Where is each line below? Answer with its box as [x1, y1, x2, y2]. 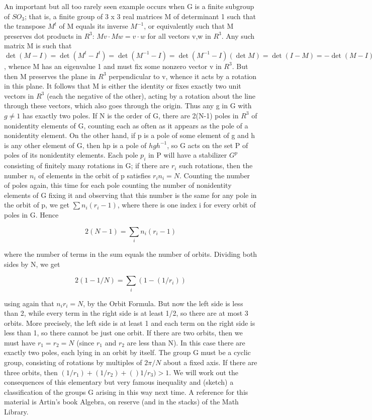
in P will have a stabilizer [148, 150, 227, 160]
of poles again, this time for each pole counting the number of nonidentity [4, 180, 232, 190]
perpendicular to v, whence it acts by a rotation [109, 71, 257, 81]
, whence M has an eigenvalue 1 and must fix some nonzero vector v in [4, 60, 222, 71]
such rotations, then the [179, 160, 253, 171]
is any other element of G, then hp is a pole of [4, 139, 147, 150]
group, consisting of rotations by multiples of [4, 357, 142, 368]
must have [4, 337, 36, 347]
